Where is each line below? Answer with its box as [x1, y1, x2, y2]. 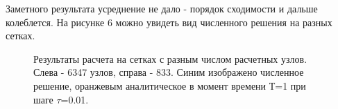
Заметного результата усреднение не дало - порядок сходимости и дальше [6, 1, 318, 15]
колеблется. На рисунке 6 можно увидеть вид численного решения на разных [6, 14, 332, 29]
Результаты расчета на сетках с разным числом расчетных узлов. [33, 51, 307, 66]
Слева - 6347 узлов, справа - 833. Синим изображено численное [33, 65, 304, 79]
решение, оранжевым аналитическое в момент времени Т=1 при [33, 78, 306, 92]
